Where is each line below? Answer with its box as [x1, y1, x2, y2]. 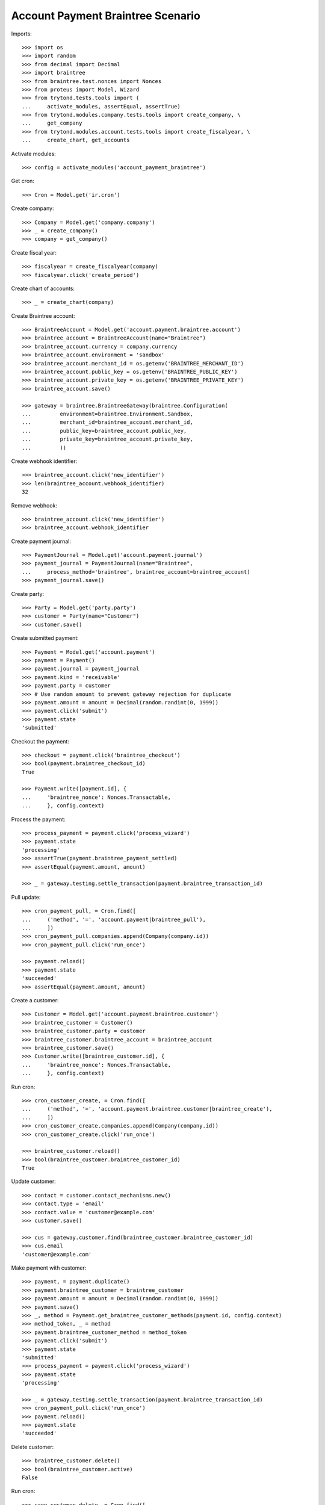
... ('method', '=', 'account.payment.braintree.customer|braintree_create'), [22, 1105, 273, 1112]
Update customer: [11, 1178, 57, 1185]
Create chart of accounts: [11, 285, 75, 292]
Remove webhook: [11, 501, 57, 509]
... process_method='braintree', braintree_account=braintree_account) [22, 568, 250, 575]
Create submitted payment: [11, 635, 79, 642]
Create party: [11, 590, 45, 597]
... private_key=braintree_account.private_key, [22, 436, 194, 442]
